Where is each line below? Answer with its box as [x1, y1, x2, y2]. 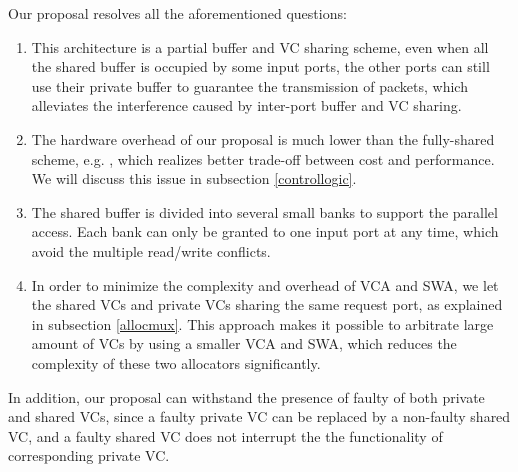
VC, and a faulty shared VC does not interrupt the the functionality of [8, 425, 443, 446]
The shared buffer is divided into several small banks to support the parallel [31, 201, 498, 222]
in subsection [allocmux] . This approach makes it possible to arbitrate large [31, 313, 494, 334]
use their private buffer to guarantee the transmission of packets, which [31, 75, 468, 96]
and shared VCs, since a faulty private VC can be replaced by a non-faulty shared [8, 406, 511, 427]
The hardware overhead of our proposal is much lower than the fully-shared [31, 128, 495, 149]
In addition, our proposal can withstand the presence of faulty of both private [8, 386, 485, 407]
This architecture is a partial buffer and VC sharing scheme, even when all [31, 36, 489, 57]
